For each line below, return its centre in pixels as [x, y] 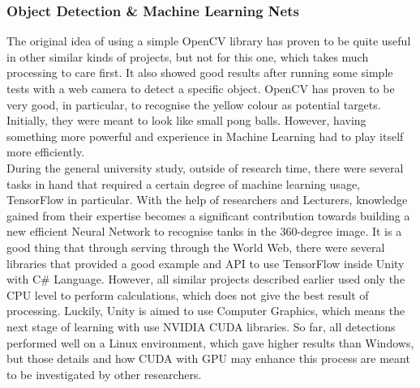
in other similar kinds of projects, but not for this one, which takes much [188, 56]
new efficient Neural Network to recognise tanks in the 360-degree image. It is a [204, 231]
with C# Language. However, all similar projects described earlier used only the [206, 279]
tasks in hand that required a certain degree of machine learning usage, [183, 183]
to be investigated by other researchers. [104, 374]
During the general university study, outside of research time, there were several [205, 167]
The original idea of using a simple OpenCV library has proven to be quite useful [209, 41]
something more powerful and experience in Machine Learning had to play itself [205, 136]
